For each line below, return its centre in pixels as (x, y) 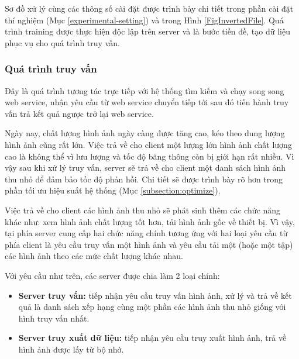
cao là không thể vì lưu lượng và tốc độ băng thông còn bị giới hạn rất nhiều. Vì (149, 156)
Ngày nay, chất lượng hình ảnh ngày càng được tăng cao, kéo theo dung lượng (145, 133)
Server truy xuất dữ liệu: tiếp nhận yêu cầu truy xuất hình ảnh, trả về (152, 338)
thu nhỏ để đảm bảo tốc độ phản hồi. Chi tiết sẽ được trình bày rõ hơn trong (144, 179)
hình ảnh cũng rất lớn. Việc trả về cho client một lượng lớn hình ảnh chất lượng (148, 144)
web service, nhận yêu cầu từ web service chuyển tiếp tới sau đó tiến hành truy (147, 102)
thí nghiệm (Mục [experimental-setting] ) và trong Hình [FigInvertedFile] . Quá (144, 20)
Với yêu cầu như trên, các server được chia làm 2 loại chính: (112, 275)
